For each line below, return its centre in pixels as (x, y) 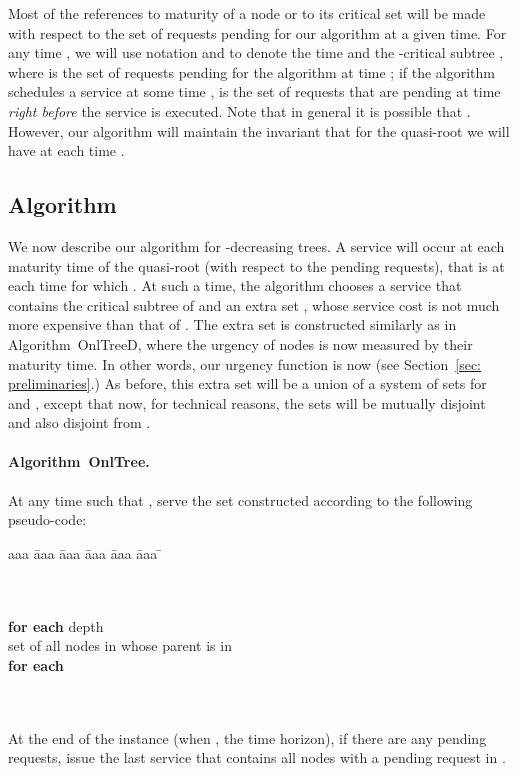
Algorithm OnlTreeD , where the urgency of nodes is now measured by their (240, 343)
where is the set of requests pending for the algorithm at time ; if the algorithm (251, 71)
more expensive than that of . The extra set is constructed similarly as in (232, 324)
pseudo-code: (47, 519)
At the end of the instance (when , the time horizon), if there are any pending (247, 737)
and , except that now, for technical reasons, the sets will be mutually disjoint (247, 402)
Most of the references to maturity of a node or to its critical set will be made (247, 13)
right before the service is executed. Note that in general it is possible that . (239, 110)
